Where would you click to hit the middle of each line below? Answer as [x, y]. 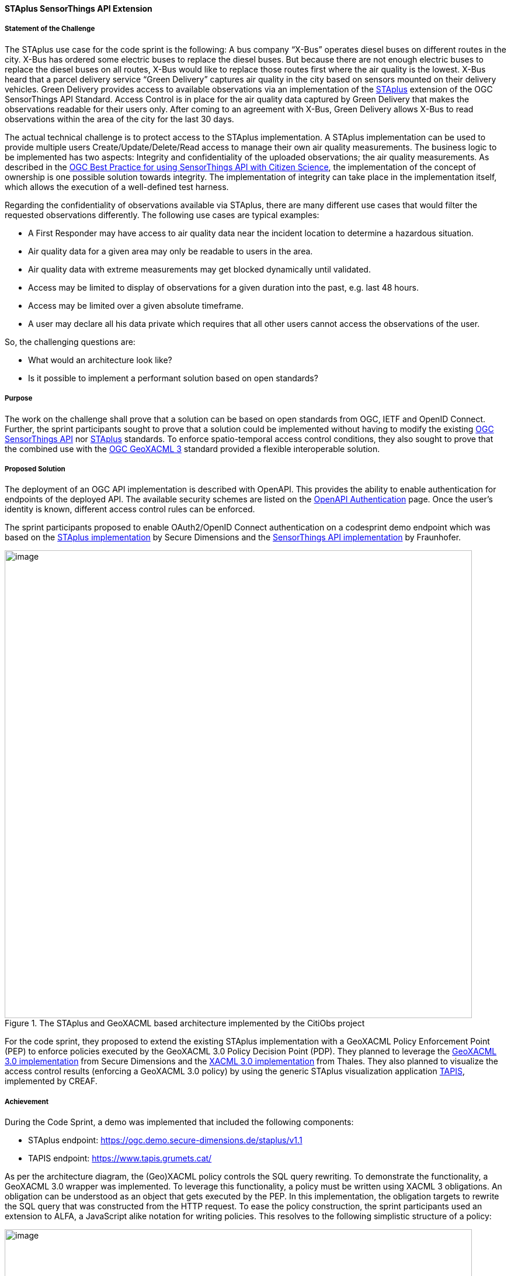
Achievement [27, 1101]
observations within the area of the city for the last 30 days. [119, 119]
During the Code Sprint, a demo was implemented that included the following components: [179, 1122]
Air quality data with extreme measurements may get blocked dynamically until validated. [199, 269]
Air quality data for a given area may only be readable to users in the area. [171, 251]
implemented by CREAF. [51, 1081]
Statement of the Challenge [50, 29]
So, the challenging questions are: [70, 342]
